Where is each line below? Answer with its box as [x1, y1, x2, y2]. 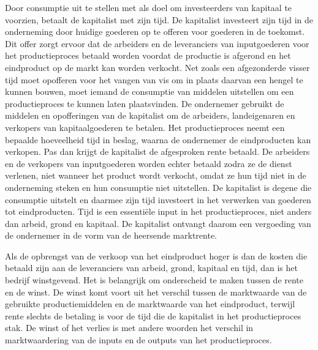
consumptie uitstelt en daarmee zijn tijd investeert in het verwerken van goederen [5, 193, 311, 206]
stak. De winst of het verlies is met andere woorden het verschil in [5, 321, 254, 334]
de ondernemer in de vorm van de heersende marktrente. [5, 229, 218, 242]
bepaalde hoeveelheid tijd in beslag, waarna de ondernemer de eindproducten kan [5, 133, 311, 146]
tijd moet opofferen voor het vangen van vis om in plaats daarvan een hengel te [5, 73, 303, 86]
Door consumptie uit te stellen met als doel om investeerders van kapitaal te [5, 1, 292, 13]
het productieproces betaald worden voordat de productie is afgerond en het [5, 49, 291, 62]
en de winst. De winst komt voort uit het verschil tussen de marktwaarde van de [5, 285, 307, 298]
